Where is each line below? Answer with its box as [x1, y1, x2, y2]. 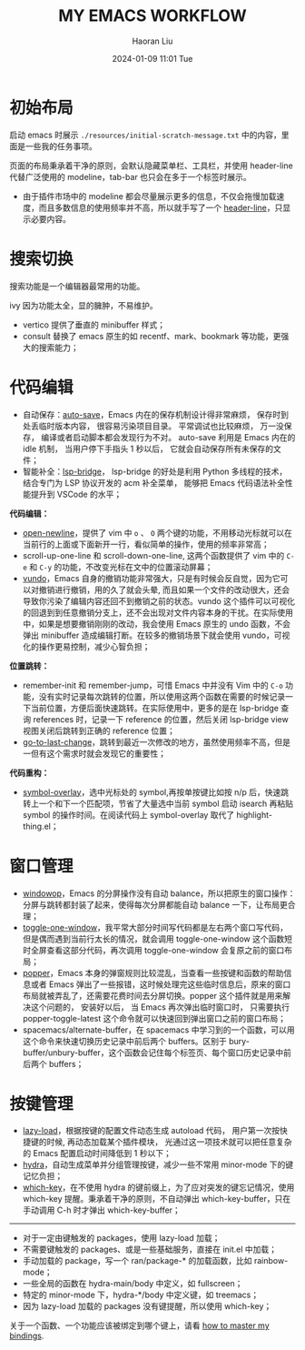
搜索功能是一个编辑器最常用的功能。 [9, 280, 145, 291]
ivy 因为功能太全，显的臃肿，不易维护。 [9, 299, 159, 310]
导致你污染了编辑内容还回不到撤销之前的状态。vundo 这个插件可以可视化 [22, 595, 296, 606]
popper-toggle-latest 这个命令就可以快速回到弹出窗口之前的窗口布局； [22, 1012, 286, 1023]
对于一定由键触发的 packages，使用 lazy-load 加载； [22, 1233, 221, 1244]
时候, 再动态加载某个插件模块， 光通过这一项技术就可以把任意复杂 [46, 1136, 292, 1147]
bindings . [9, 1330, 44, 1342]
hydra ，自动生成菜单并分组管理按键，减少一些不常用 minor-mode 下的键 [22, 1159, 293, 1170]
